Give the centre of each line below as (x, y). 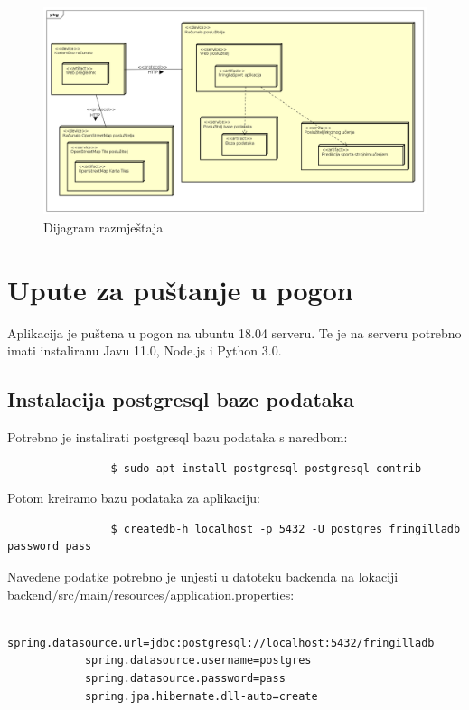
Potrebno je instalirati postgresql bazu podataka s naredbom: (178, 437)
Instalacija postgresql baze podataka (181, 399)
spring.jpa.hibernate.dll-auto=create (201, 696)
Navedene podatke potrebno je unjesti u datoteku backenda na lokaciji (203, 577)
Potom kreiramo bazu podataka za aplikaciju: (134, 498)
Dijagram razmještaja (103, 227)
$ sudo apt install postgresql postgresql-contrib (266, 468)
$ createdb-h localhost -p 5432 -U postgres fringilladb (286, 529)
